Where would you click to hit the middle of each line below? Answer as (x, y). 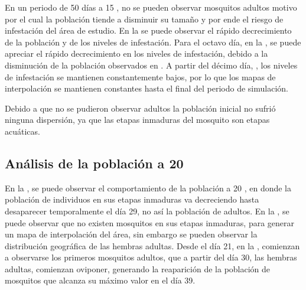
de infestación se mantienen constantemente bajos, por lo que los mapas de (140, 76)
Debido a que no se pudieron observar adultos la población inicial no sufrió (140, 108)
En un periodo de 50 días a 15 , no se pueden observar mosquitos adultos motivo (151, 7)
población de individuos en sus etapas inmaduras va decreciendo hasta (132, 199)
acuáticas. (22, 131)
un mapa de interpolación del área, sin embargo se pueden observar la (131, 234)
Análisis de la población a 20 (94, 163)
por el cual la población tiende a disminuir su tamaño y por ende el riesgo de (144, 19)
